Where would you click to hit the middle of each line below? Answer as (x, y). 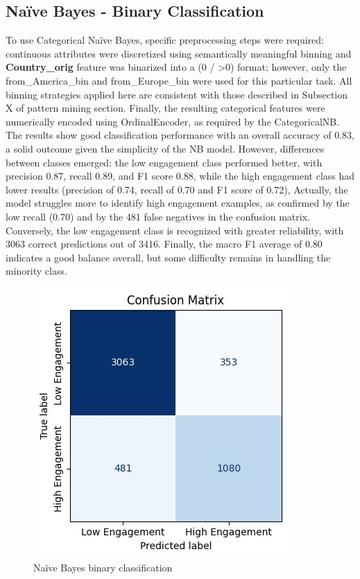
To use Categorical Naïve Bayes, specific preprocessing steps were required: (165, 40)
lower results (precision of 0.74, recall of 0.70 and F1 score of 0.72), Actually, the (177, 189)
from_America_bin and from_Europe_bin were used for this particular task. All (179, 80)
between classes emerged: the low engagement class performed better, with (164, 162)
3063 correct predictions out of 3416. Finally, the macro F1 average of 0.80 (164, 244)
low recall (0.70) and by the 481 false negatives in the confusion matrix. (158, 216)
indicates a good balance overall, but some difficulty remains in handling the (168, 257)
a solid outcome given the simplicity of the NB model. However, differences (165, 148)
